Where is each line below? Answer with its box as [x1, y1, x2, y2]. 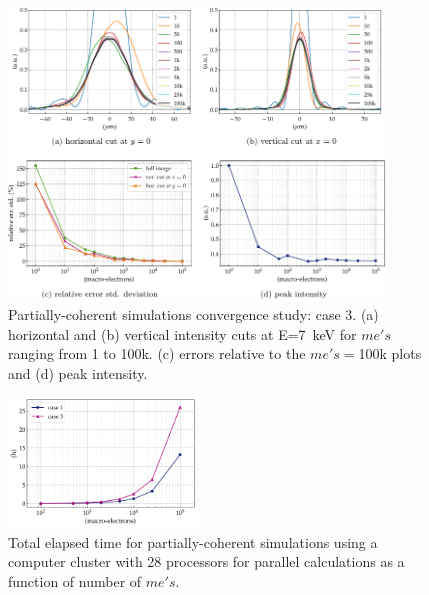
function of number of [8, 571, 142, 592]
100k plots [358, 343, 422, 364]
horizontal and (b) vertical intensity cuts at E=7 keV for [8, 323, 357, 344]
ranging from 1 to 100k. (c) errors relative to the [8, 343, 306, 364]
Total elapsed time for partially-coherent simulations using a [8, 531, 378, 552]
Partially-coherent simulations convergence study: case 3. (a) [8, 303, 379, 324]
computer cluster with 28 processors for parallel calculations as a [8, 551, 405, 572]
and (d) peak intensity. [8, 362, 148, 383]
